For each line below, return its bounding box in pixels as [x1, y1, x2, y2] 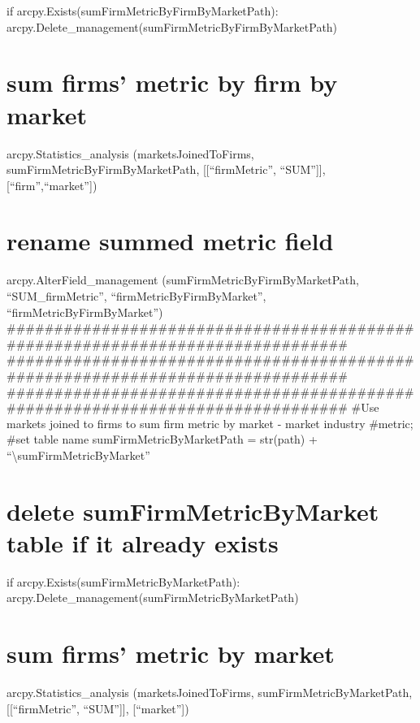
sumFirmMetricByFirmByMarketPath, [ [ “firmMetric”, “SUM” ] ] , [6, 161, 326, 178]
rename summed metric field [6, 224, 334, 258]
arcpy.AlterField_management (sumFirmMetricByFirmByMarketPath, [6, 271, 359, 288]
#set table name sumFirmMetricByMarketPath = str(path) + [6, 431, 318, 448]
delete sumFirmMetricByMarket [6, 494, 379, 527]
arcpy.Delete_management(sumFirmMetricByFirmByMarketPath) [6, 18, 338, 35]
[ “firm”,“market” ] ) [6, 176, 97, 193]
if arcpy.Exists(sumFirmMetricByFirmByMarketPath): [6, 2, 279, 19]
